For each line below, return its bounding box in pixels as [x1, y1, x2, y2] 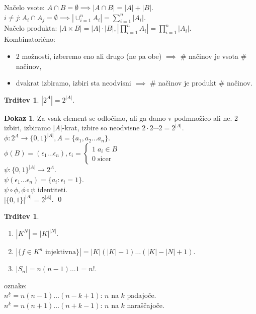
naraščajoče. [127, 300, 164, 310]
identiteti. [37, 184, 68, 194]
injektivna [45, 249, 76, 256]
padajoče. [127, 290, 156, 300]
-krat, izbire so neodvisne [62, 122, 140, 133]
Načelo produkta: [4, 23, 57, 33]
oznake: [4, 280, 27, 290]
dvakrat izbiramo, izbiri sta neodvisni [16, 77, 131, 88]
